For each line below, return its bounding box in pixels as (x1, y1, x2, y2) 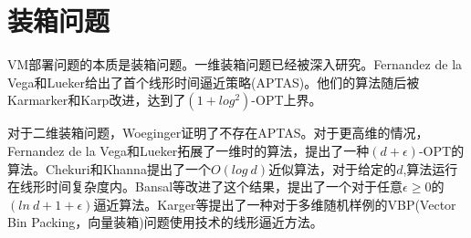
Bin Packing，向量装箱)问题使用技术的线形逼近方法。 (7, 212, 323, 232)
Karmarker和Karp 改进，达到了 (7, 90, 186, 109)
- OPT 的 (418, 140, 465, 160)
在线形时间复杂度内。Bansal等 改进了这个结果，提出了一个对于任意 (7, 177, 403, 196)
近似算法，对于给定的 (268, 159, 397, 178)
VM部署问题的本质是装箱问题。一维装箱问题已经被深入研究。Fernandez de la (7, 55, 463, 74)
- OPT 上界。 (251, 90, 322, 109)
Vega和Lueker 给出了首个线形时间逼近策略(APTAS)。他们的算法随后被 (7, 72, 420, 91)
